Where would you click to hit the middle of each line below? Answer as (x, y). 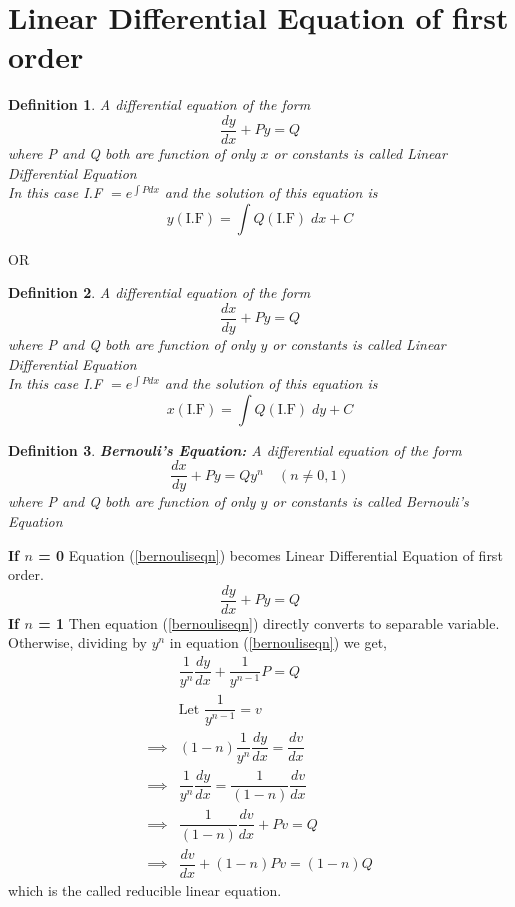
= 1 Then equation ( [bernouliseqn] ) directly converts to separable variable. (269, 622)
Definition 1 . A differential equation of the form (159, 104)
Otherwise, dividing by (77, 642)
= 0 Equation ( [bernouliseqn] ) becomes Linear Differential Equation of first (270, 554)
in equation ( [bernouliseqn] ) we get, (278, 642)
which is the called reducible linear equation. (145, 889)
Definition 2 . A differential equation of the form (159, 292)
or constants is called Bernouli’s (370, 501)
